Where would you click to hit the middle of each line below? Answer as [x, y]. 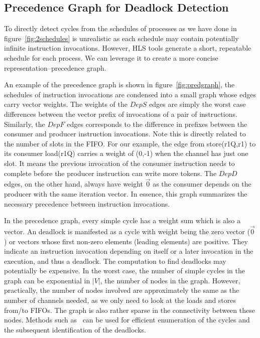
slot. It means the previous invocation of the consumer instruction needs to [119, 163]
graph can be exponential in [47, 280]
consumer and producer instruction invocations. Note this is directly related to [125, 134]
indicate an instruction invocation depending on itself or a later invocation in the [129, 251]
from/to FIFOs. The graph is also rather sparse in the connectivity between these [129, 310]
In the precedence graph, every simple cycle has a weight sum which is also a [122, 220]
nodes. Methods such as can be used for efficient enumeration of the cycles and [127, 320]
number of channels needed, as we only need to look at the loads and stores [120, 300]
